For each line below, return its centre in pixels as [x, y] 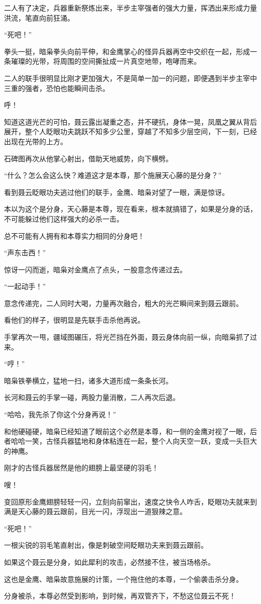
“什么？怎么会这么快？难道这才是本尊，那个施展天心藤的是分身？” [113, 175]
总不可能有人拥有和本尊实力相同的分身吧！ [74, 235]
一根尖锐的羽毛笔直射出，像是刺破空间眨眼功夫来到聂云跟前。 [106, 545]
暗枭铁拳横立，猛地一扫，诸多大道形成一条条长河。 [88, 380]
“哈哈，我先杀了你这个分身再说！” [60, 414]
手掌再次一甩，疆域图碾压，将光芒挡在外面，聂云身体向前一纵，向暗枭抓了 [127, 337]
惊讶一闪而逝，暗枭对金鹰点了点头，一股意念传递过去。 [95, 269]
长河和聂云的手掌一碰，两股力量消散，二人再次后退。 [92, 397]
